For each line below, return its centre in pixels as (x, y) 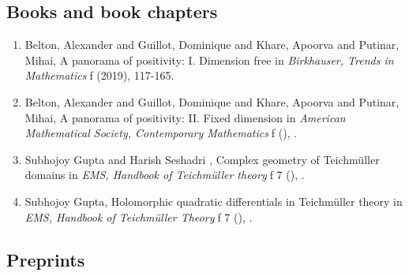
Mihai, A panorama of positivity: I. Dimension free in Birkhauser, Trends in (209, 60)
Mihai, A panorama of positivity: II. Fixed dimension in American (185, 117)
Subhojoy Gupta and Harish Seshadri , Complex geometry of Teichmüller (202, 159)
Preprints (46, 259)
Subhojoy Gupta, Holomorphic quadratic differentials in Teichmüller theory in (214, 201)
